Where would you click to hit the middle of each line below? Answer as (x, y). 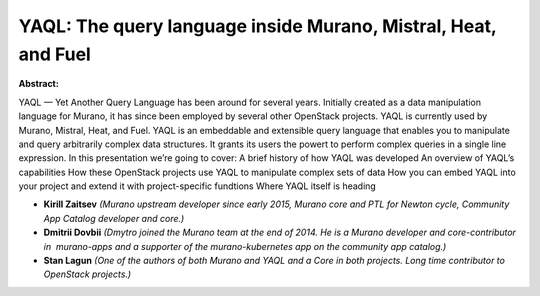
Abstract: (38, 84)
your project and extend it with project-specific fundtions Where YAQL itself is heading (197, 186)
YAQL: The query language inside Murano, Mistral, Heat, (257, 26)
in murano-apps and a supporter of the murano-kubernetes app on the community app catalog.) (245, 246)
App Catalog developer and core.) (114, 218)
